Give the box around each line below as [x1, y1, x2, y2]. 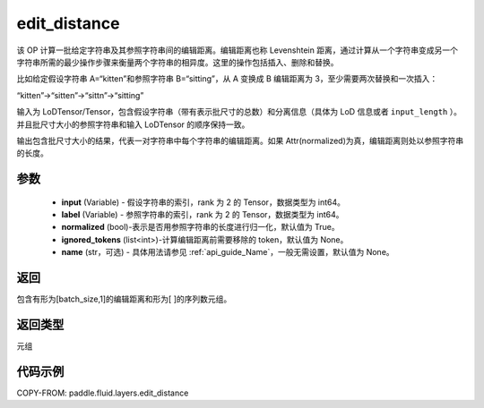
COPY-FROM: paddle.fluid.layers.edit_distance [16, 387, 189, 398]
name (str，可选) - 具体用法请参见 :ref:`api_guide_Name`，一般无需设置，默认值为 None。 [61, 247, 394, 258]
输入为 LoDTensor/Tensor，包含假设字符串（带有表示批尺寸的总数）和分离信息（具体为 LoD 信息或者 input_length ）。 [16, 106, 462, 117]
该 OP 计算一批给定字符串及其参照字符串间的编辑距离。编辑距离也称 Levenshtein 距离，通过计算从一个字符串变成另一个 [16, 45, 459, 55]
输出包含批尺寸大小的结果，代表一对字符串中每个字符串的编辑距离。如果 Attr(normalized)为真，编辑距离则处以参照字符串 [16, 135, 464, 146]
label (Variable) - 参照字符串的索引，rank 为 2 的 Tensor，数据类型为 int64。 [61, 209, 344, 220]
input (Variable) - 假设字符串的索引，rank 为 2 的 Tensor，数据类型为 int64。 [61, 197, 345, 208]
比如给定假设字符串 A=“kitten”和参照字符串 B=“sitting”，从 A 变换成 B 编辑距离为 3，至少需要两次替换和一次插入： [16, 73, 438, 84]
